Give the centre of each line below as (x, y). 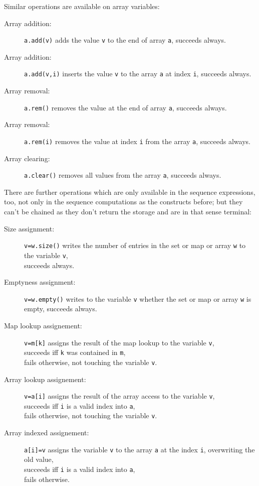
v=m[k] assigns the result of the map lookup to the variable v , (119, 342)
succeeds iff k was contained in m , (75, 352)
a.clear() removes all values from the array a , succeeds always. (123, 175)
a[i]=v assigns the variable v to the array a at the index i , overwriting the (140, 449)
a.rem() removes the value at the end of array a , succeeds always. (125, 107)
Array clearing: (27, 158)
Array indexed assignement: (47, 433)
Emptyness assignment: (40, 282)
